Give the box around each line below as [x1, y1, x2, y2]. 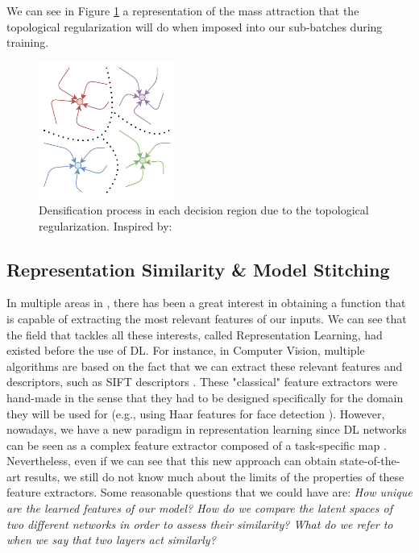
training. [6, 34, 49, 51]
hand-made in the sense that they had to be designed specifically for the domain [6, 389, 404, 405]
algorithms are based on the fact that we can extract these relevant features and [6, 357, 403, 374]
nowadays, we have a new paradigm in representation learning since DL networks [6, 421, 407, 438]
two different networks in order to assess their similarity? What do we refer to [6, 515, 393, 532]
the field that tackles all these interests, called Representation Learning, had [6, 326, 383, 343]
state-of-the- [340, 452, 400, 469]
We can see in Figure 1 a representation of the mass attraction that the [6, 2, 359, 19]
